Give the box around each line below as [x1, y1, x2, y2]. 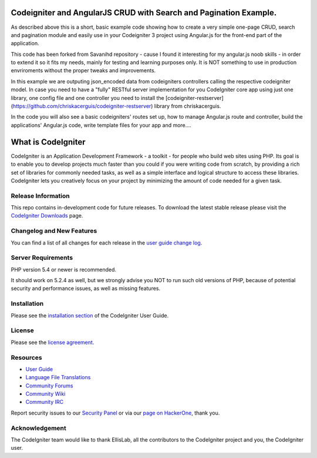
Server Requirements [11, 253, 73, 262]
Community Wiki [25, 390, 66, 397]
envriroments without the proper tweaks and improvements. [11, 67, 156, 74]
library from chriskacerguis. [154, 103, 221, 110]
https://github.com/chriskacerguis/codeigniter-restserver [12, 103, 151, 110]
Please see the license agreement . [11, 339, 95, 346]
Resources [11, 353, 42, 362]
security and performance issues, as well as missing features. [11, 285, 161, 292]
